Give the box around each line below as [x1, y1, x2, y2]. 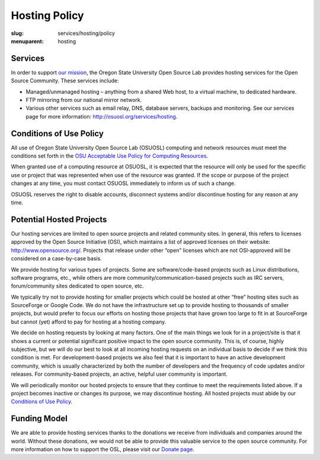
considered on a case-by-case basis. [11, 255, 102, 262]
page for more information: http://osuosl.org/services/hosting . [25, 113, 178, 120]
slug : [11, 30, 24, 37]
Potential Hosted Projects [11, 214, 107, 225]
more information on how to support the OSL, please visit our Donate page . [11, 446, 195, 453]
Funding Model [11, 414, 68, 424]
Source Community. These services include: [11, 77, 119, 84]
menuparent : [11, 37, 44, 44]
